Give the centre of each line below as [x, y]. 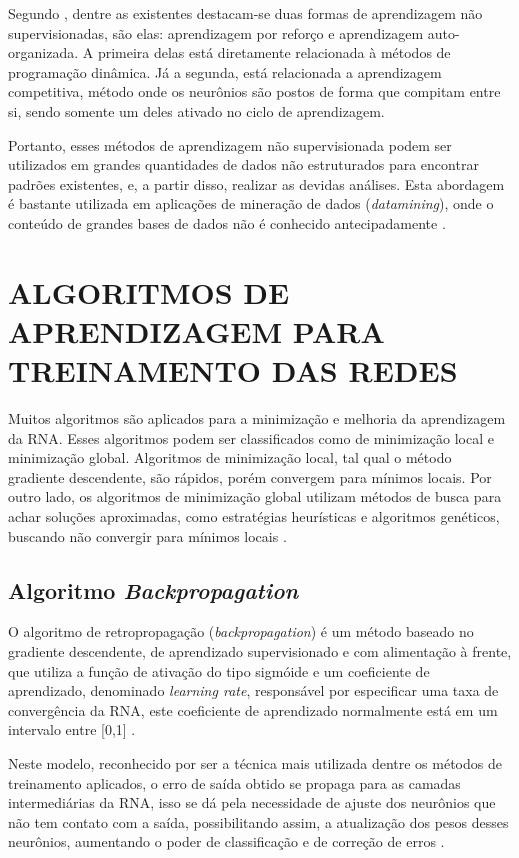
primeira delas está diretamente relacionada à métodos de [274, 52]
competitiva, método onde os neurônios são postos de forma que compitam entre [254, 91]
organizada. [43, 52]
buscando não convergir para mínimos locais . [147, 535]
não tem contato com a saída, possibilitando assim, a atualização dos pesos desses [258, 821]
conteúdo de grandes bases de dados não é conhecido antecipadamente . [227, 222]
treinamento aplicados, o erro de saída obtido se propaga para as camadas [234, 782]
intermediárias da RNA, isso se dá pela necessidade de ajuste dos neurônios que [252, 802]
